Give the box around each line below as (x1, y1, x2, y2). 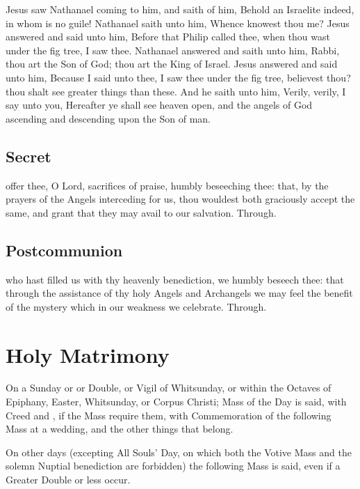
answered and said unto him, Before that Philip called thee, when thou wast (6, 29, 330, 44)
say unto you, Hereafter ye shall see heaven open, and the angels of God (6, 98, 313, 112)
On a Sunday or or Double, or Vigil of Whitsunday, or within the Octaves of (6, 380, 332, 395)
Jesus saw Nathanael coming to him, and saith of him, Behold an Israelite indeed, (6, 2, 354, 16)
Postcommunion (6, 239, 123, 261)
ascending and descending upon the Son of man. (6, 111, 211, 125)
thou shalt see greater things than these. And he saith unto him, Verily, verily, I (6, 84, 346, 98)
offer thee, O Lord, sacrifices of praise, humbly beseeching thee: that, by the (6, 178, 329, 192)
